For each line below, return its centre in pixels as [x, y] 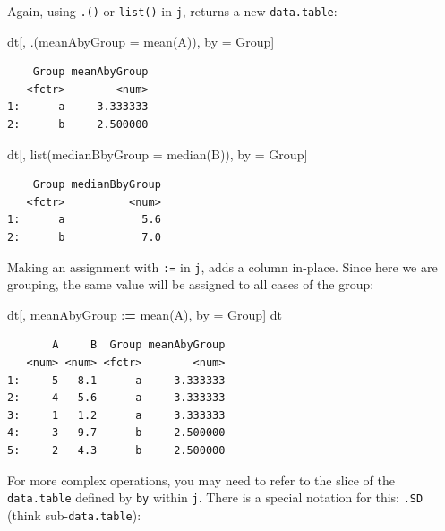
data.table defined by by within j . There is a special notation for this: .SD [215, 497]
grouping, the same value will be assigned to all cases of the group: [191, 284]
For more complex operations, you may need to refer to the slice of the [201, 480]
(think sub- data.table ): [74, 514]
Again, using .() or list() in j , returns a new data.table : [172, 11]
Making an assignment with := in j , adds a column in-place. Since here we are [222, 266]
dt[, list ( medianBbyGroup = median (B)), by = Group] [158, 154]
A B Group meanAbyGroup [139, 345]
